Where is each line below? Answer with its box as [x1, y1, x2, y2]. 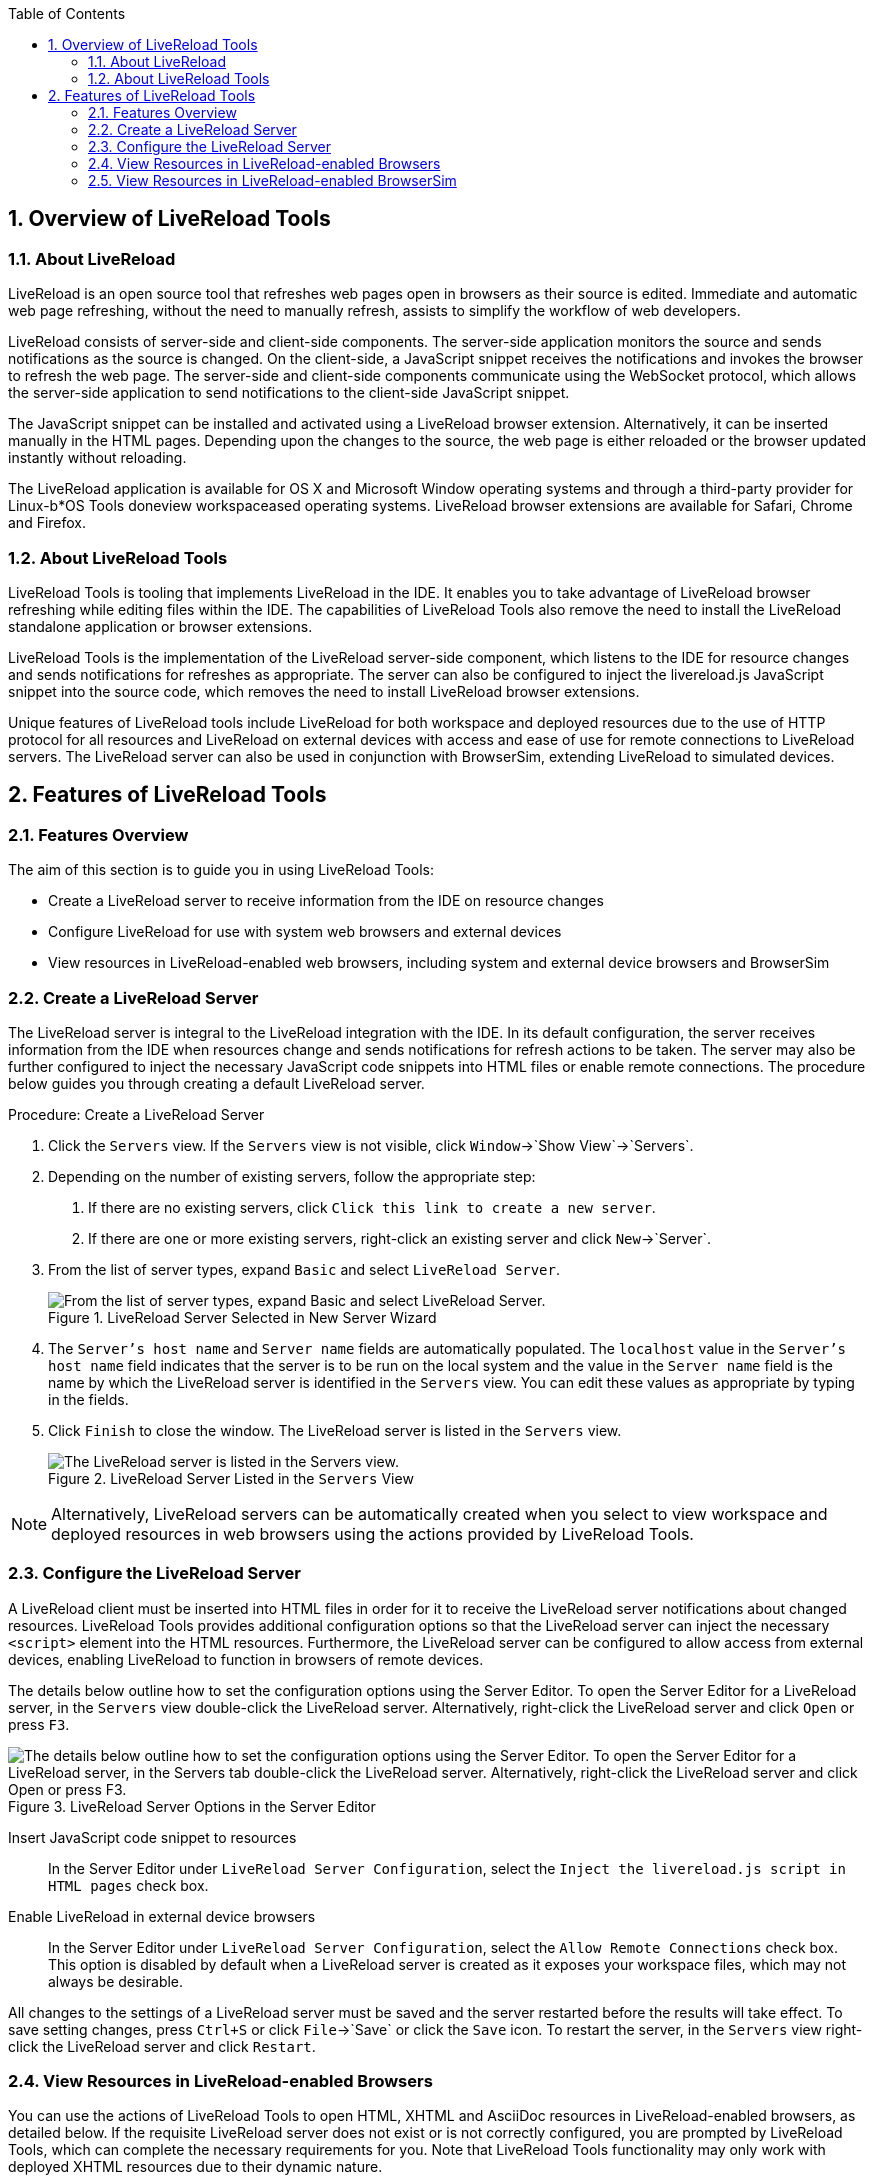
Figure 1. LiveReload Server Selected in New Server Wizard [48, 1308, 437, 1326]
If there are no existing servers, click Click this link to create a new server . [88, 1198, 656, 1216]
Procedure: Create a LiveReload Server [8, 1105, 265, 1123]
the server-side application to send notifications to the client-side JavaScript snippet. [8, 384, 570, 402]
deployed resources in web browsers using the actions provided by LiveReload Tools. [51, 1523, 694, 1544]
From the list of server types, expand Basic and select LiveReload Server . [48, 1260, 561, 1278]
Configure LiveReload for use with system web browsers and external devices [48, 923, 562, 941]
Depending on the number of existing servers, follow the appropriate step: [48, 1167, 536, 1185]
